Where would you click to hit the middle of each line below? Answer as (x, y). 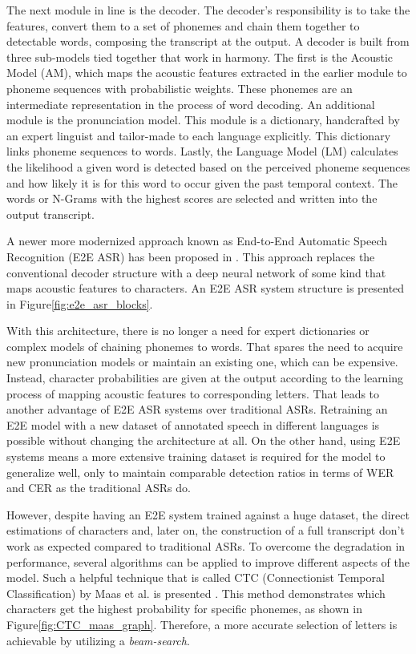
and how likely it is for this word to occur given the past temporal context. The (202, 182)
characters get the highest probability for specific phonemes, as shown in (184, 609)
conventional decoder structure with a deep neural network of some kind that (196, 272)
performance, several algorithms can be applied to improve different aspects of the (208, 561)
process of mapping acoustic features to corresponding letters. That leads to (193, 393)
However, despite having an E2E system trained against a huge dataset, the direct (208, 514)
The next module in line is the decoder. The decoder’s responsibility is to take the (208, 10)
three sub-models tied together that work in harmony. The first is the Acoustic (200, 57)
